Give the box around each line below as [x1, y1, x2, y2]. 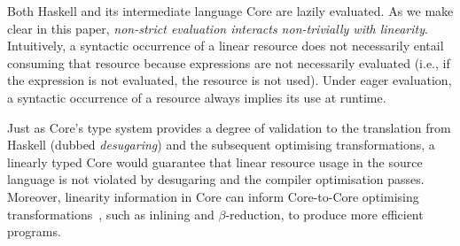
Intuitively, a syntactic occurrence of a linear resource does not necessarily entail [7, 36, 444, 55]
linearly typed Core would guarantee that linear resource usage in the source [7, 152, 423, 171]
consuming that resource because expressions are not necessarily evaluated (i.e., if [7, 53, 450, 72]
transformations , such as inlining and [7, 204, 214, 223]
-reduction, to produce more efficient [225, 204, 424, 223]
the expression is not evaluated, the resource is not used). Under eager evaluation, [7, 71, 452, 89]
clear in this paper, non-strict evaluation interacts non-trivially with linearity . [7, 19, 428, 37]
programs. [7, 222, 61, 241]
